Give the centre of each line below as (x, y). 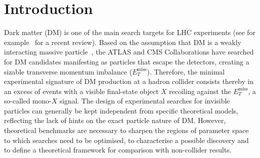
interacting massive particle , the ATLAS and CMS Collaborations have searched (129, 52)
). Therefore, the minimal (186, 71)
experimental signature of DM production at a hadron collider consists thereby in (129, 81)
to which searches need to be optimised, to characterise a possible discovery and (126, 140)
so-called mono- (28, 101)
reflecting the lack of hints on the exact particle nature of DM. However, (115, 120)
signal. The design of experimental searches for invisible (145, 101)
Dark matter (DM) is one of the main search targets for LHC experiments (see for (130, 32)
